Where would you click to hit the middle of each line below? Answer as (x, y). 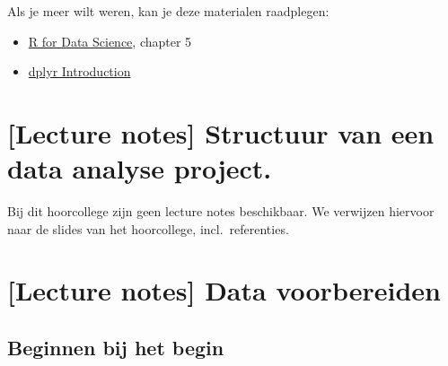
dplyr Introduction (79, 71)
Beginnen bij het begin (116, 348)
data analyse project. (140, 168)
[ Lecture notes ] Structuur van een (221, 132)
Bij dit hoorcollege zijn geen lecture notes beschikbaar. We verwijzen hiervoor (221, 211)
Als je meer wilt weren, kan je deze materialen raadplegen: (168, 11)
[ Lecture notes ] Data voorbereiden (224, 290)
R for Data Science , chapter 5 (110, 41)
